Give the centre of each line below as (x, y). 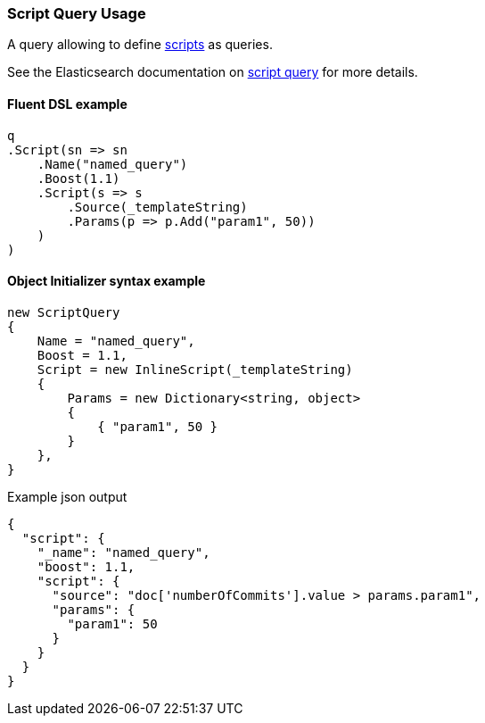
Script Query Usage (77, 13)
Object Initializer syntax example (107, 281)
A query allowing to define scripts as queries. (140, 45)
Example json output (67, 496)
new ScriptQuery (64, 312)
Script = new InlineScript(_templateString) (195, 369)
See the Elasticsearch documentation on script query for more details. (213, 72)
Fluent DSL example (67, 104)
